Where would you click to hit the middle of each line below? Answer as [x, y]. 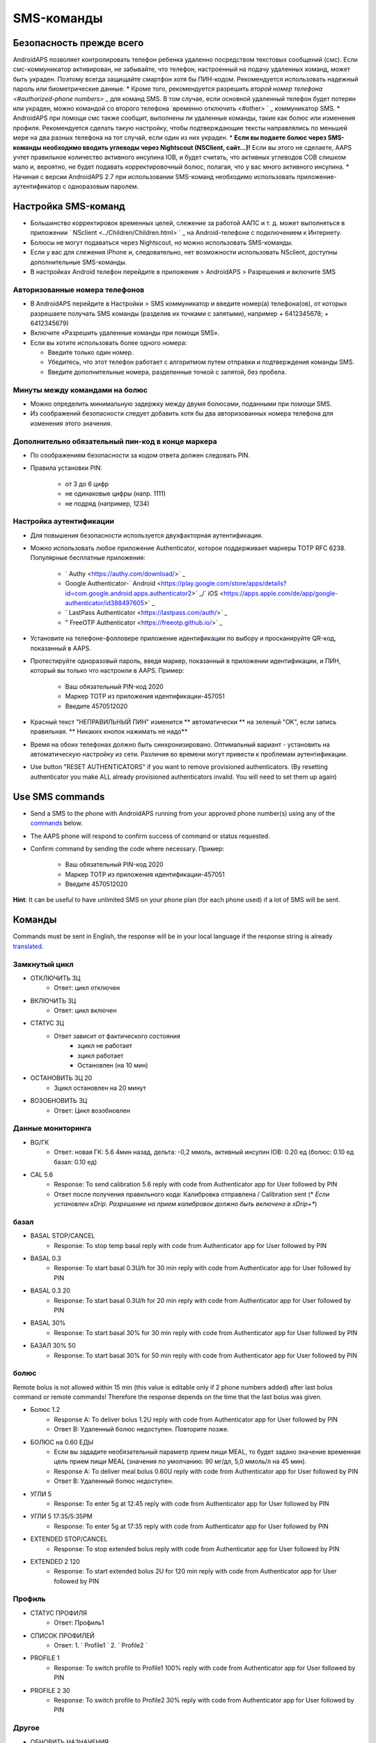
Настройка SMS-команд [69, 206]
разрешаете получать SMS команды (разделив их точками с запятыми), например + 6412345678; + [179, 313]
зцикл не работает [105, 1046]
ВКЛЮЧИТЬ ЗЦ [53, 1000]
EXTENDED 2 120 [55, 1561]
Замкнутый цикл [43, 964]
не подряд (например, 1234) [107, 503]
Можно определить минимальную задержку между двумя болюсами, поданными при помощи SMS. [181, 404]
